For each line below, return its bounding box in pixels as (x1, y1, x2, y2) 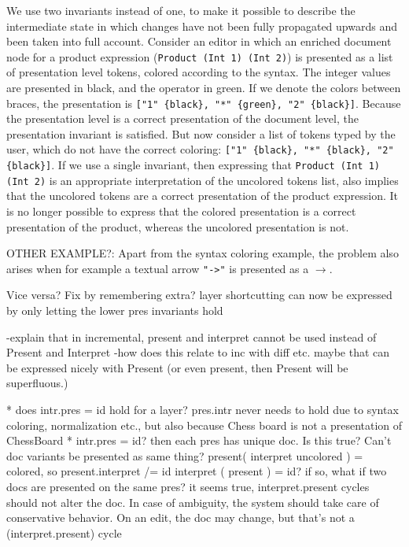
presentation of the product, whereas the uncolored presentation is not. (6, 218, 349, 235)
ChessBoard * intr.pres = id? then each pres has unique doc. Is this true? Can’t (6, 432, 392, 449)
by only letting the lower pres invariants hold (6, 302, 223, 319)
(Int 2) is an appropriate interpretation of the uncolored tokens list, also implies (6, 172, 399, 188)
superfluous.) (6, 375, 68, 391)
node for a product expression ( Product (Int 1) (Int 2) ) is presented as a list (6, 48, 393, 65)
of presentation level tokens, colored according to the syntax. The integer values (6, 64, 391, 80)
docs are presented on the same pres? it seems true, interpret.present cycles (6, 479, 370, 494)
